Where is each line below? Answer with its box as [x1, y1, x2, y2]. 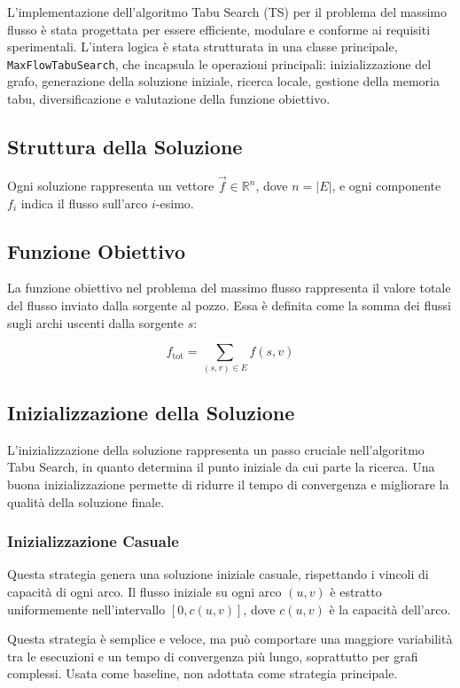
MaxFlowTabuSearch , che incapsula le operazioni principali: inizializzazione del [7, 54, 432, 73]
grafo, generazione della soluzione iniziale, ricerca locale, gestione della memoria [7, 72, 440, 90]
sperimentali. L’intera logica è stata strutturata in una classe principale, [7, 37, 398, 56]
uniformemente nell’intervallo [7, 599, 166, 618]
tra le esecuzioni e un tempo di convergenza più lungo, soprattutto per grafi [7, 646, 418, 665]
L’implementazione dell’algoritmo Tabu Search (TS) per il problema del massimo [7, 3, 447, 20]
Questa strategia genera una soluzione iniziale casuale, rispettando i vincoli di [7, 565, 429, 583]
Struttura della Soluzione [7, 133, 243, 160]
